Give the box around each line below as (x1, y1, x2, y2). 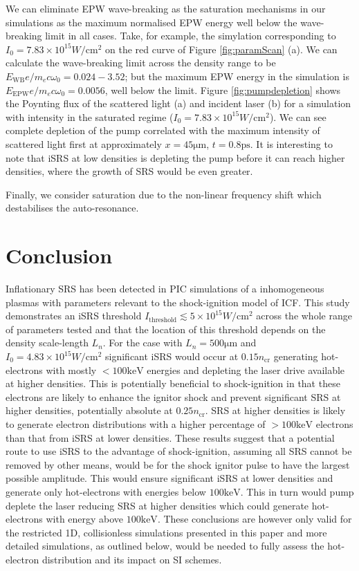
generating (273, 349, 318, 363)
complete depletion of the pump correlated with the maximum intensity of (6, 123, 320, 138)
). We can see (269, 109, 326, 124)
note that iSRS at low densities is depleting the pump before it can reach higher (6, 150, 345, 165)
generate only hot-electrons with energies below (6, 484, 206, 498)
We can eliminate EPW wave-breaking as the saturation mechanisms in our (6, 1, 326, 15)
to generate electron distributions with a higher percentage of (6, 416, 266, 431)
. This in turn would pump (240, 484, 354, 498)
